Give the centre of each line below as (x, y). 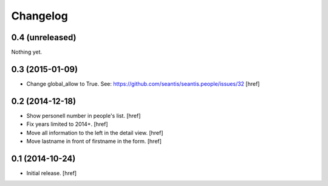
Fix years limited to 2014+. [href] (67, 124)
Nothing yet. (27, 52)
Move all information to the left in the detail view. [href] (95, 133)
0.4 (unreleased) (44, 37)
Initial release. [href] (52, 173)
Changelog (39, 16)
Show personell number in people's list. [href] (84, 115)
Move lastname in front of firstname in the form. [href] (94, 141)
